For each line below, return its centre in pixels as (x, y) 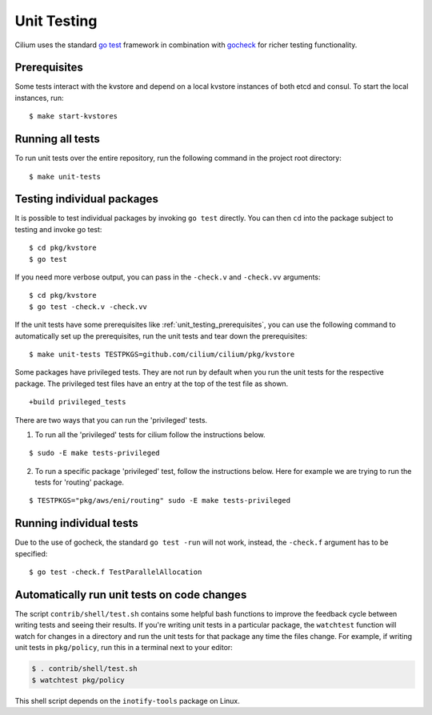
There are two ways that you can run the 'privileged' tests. (111, 420)
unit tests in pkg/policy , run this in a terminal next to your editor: (124, 648)
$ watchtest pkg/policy (78, 680)
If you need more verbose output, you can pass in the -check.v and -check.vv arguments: (168, 277)
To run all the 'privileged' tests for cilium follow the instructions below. (150, 434)
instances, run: (39, 98)
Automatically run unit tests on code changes (131, 594)
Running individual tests (77, 523)
